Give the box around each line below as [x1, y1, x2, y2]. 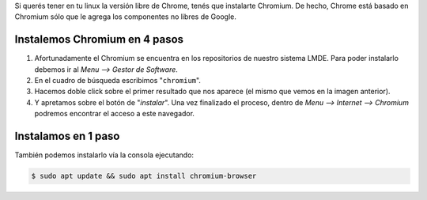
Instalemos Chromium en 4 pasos [14, 32, 184, 47]
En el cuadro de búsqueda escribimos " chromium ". [34, 76, 202, 85]
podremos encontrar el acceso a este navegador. [34, 109, 195, 119]
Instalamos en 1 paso [14, 130, 120, 143]
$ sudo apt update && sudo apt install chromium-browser [31, 172, 257, 181]
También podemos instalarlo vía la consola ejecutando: [14, 150, 194, 160]
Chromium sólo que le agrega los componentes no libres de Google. [14, 12, 236, 21]
